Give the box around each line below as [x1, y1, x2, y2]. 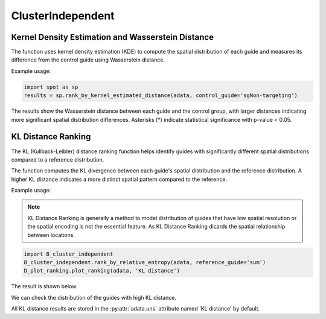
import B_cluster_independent [24, 250, 113, 257]
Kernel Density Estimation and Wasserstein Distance [11, 32, 214, 42]
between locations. [27, 231, 75, 238]
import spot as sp [24, 83, 78, 90]
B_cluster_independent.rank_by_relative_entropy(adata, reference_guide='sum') [24, 259, 266, 265]
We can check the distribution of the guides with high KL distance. [11, 294, 177, 301]
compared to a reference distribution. [11, 156, 104, 163]
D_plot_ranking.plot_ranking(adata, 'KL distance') [24, 267, 181, 274]
